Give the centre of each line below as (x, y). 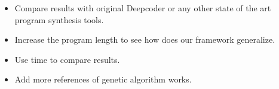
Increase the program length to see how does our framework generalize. (145, 39)
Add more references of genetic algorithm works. (103, 79)
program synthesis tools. (59, 19)
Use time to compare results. (67, 59)
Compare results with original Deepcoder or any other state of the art (143, 8)
